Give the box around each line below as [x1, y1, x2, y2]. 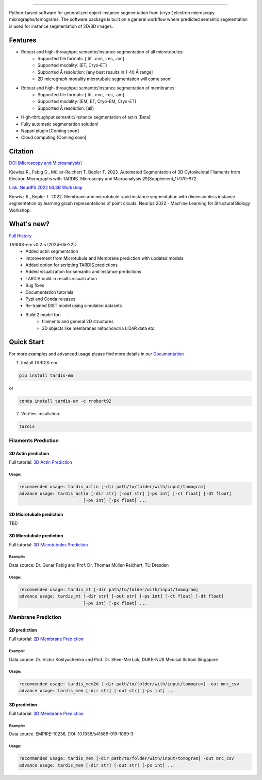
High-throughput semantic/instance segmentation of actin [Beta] [21, 114, 151, 120]
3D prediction [9, 702, 37, 708]
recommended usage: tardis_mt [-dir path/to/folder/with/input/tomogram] [19, 587, 198, 592]
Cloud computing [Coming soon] [21, 135, 87, 140]
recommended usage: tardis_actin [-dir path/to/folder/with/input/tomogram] [19, 484, 206, 490]
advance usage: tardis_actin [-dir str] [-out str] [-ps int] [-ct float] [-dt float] [19, 491, 232, 496]
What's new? [9, 220, 50, 228]
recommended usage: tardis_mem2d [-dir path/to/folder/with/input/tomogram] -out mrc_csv [19, 681, 240, 687]
